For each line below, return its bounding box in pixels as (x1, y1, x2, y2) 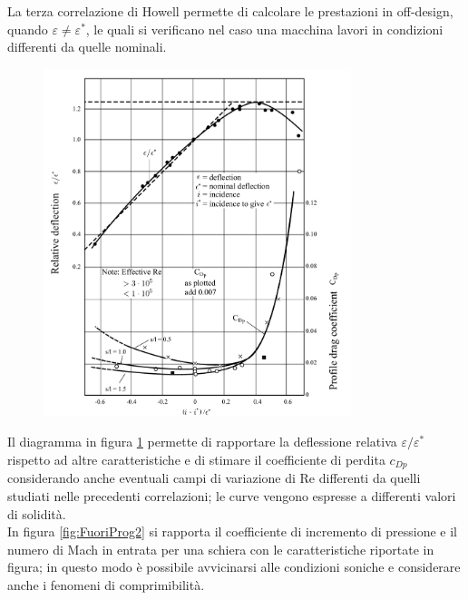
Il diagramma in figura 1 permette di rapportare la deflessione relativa (7, 432, 397, 451)
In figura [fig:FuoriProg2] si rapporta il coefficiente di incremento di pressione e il (7, 522, 457, 541)
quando (7, 19, 48, 38)
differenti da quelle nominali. (7, 37, 167, 56)
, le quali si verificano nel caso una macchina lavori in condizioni (85, 19, 444, 38)
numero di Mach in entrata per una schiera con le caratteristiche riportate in (7, 539, 434, 558)
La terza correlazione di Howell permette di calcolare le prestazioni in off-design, (7, 2, 453, 20)
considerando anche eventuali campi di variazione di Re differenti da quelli (7, 468, 421, 487)
